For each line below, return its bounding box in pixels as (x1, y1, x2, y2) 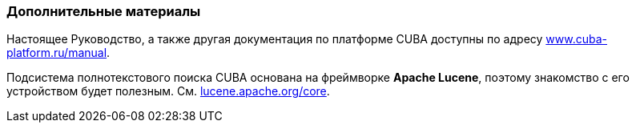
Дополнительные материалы (6, 3, 201, 19)
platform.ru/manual (6, 46, 107, 60)
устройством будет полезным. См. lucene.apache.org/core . (6, 84, 330, 99)
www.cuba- (545, 32, 607, 46)
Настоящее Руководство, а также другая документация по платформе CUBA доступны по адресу (6, 32, 543, 46)
